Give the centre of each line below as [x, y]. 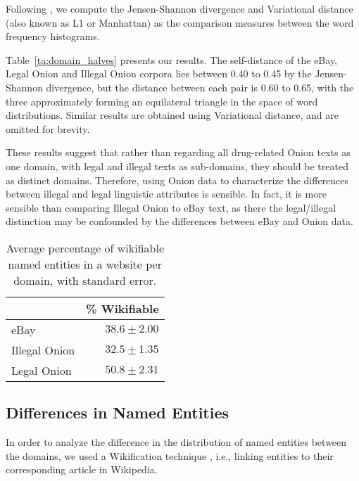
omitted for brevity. [48, 128]
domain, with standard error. [85, 280]
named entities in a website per [85, 264]
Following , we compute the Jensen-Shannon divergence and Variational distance [179, 8]
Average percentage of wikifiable [85, 248]
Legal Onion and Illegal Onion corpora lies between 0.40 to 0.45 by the [159, 73]
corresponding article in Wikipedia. [82, 469]
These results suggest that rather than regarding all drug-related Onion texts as [178, 152]
